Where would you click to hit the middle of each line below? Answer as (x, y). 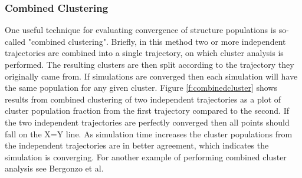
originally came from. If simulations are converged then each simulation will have (151, 76)
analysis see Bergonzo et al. (54, 168)
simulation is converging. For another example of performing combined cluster (146, 156)
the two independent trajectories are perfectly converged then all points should (147, 122)
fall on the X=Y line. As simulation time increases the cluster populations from (149, 133)
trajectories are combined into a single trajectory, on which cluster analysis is (144, 53)
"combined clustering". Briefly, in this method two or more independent (157, 41)
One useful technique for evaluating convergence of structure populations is (141, 30)
